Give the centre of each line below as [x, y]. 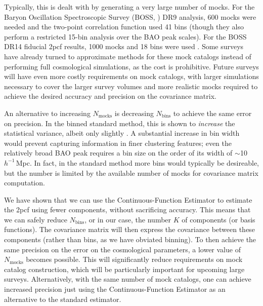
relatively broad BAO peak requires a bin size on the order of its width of [118, 153]
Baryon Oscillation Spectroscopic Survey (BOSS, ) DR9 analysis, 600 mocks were [130, 16]
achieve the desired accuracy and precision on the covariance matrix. [110, 96]
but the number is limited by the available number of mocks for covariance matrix [131, 173]
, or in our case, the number [128, 219]
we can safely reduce [36, 219]
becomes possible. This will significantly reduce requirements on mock [134, 259]
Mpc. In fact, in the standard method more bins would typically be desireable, [137, 162]
